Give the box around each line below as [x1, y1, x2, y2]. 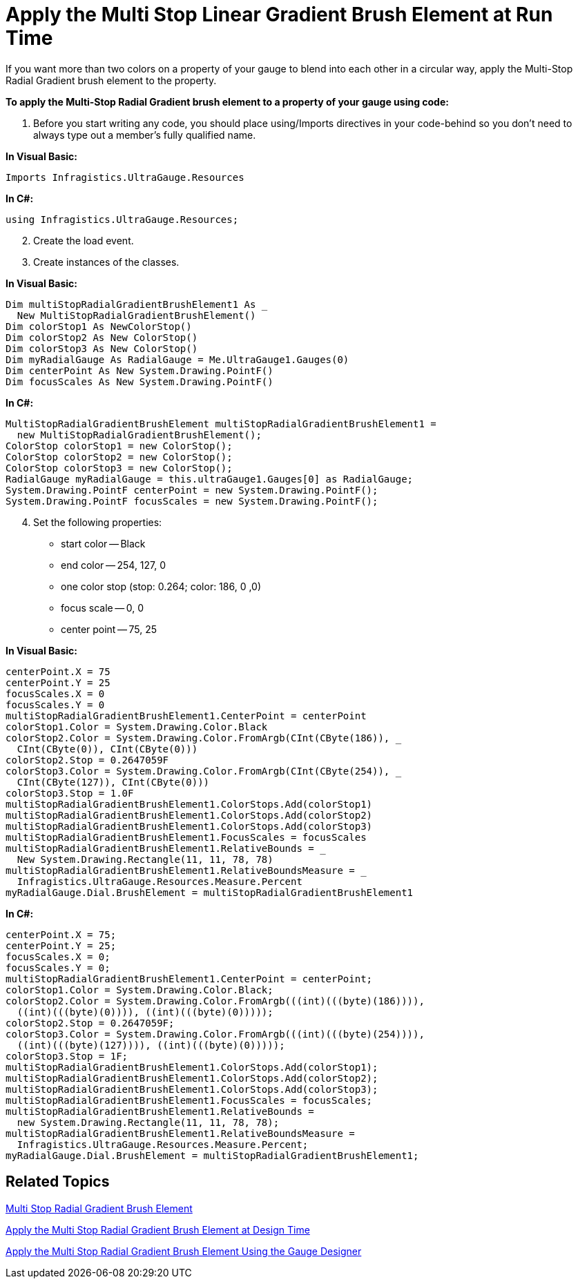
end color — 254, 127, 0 [61, 558, 166, 571]
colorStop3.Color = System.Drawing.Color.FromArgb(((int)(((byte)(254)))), [6, 1028, 425, 1040]
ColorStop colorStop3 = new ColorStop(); [6, 462, 233, 474]
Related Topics [6, 1173, 110, 1191]
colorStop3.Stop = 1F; [6, 1050, 128, 1062]
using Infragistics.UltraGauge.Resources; [6, 213, 239, 225]
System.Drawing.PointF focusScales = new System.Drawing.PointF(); [6, 495, 378, 507]
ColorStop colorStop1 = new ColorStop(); [6, 440, 233, 451]
